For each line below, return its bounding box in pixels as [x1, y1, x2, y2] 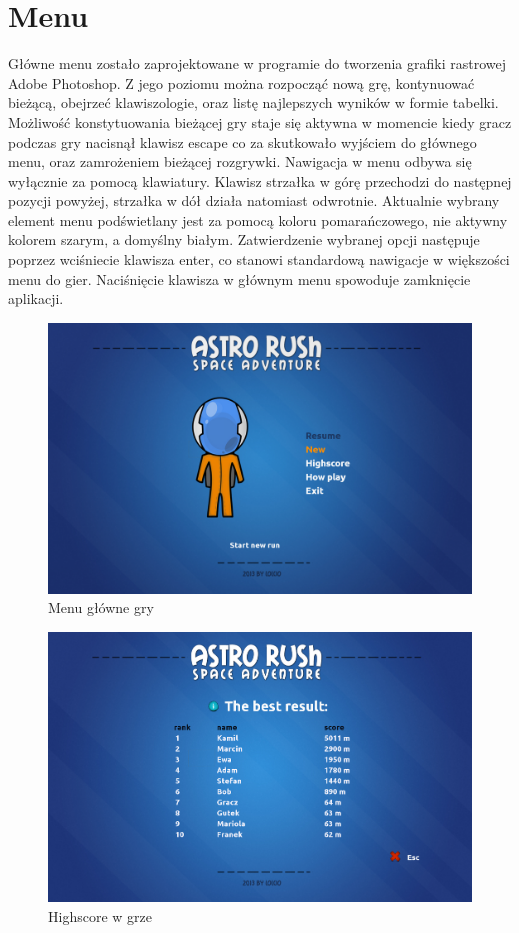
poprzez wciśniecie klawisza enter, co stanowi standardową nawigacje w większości [8, 249, 510, 270]
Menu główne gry [48, 597, 154, 618]
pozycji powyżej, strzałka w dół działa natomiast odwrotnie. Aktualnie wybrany [8, 190, 500, 211]
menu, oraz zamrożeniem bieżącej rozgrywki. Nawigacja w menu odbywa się [8, 151, 472, 172]
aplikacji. [8, 288, 64, 309]
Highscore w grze [48, 906, 152, 927]
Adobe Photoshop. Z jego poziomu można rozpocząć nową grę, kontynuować [8, 72, 475, 93]
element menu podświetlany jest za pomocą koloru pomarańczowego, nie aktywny [8, 209, 508, 230]
